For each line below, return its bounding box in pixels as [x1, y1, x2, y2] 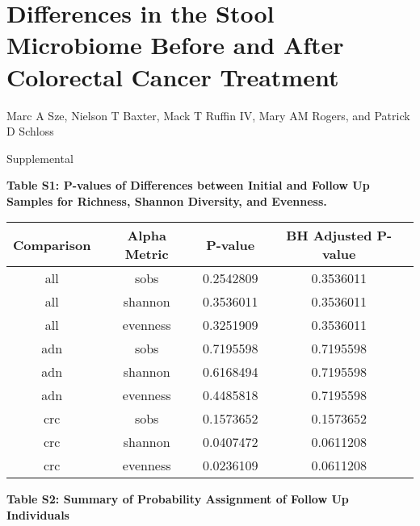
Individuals [6, 507, 69, 524]
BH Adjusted [286, 226, 372, 245]
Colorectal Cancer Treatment [6, 60, 339, 93]
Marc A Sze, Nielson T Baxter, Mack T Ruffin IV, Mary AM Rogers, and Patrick [6, 106, 410, 123]
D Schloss [6, 123, 54, 140]
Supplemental [6, 149, 73, 166]
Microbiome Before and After [6, 28, 344, 61]
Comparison [13, 235, 91, 254]
